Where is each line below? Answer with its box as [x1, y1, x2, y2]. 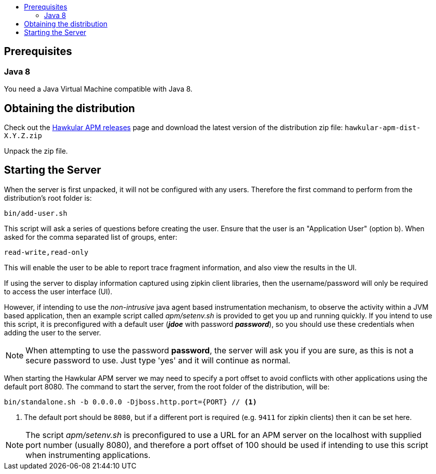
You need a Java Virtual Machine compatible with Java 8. [4, 85, 192, 94]
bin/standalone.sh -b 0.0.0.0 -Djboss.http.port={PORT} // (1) [4, 397, 257, 406]
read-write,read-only [4, 248, 88, 256]
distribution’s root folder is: [4, 193, 92, 202]
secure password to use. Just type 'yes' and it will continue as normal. [25, 355, 290, 365]
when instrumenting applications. [25, 449, 150, 460]
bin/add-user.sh [4, 209, 67, 217]
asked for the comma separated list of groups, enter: [4, 232, 177, 241]
